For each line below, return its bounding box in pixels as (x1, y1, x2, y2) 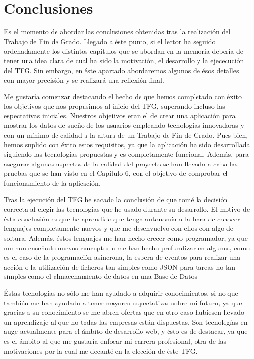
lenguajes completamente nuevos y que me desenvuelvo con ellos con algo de (4, 223, 233, 233)
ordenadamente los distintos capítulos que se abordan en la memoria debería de (4, 46, 244, 56)
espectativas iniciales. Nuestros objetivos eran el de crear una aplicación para (4, 110, 236, 120)
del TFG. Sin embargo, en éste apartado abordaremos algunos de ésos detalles (4, 65, 239, 75)
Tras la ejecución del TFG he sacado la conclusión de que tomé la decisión (4, 194, 228, 204)
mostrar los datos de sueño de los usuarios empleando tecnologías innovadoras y (4, 120, 244, 130)
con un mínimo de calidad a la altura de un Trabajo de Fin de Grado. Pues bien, (4, 130, 248, 140)
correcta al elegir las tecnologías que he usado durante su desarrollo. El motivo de (4, 204, 250, 214)
